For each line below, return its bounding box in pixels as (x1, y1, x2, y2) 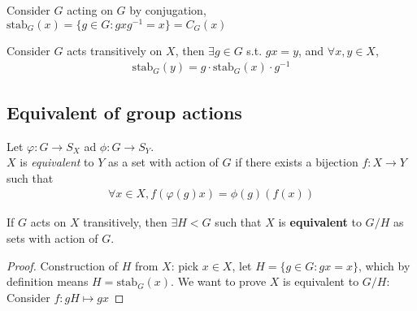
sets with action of (7, 229, 98, 246)
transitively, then (83, 214, 167, 231)
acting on (67, 2, 113, 18)
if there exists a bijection (235, 153, 358, 171)
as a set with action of (108, 153, 219, 171)
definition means (7, 273, 89, 290)
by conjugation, (129, 2, 206, 18)
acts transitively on (67, 41, 163, 58)
